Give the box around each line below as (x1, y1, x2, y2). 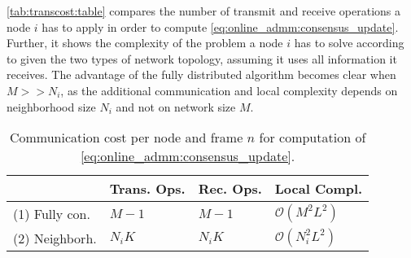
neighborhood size (7, 98, 96, 115)
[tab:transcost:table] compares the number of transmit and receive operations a (7, 2, 401, 19)
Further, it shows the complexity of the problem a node (7, 34, 283, 51)
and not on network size (116, 98, 236, 115)
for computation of (259, 128, 366, 147)
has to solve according (294, 34, 404, 51)
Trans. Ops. (109, 179, 186, 199)
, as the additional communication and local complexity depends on (60, 81, 398, 98)
